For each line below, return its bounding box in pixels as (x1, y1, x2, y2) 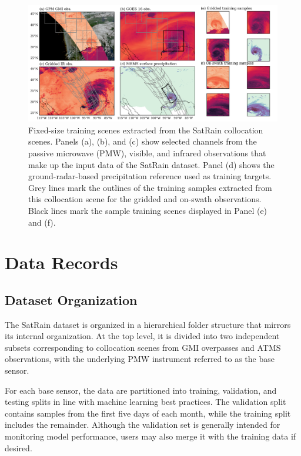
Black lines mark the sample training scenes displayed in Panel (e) (28, 204, 267, 216)
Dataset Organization (5, 290, 138, 309)
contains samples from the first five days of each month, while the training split (5, 407, 291, 419)
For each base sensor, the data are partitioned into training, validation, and (5, 384, 277, 396)
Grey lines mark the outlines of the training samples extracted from (28, 181, 272, 193)
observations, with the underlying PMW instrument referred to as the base (5, 353, 275, 365)
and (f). (28, 216, 56, 228)
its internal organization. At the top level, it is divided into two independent (5, 330, 280, 342)
